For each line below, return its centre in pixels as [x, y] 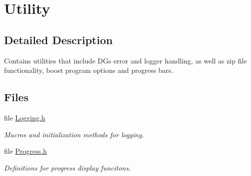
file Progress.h [25, 151]
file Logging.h [25, 117]
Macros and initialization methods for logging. [74, 134]
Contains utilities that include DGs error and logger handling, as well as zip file [125, 60]
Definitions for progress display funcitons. [67, 167]
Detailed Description [59, 39]
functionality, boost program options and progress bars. [89, 70]
